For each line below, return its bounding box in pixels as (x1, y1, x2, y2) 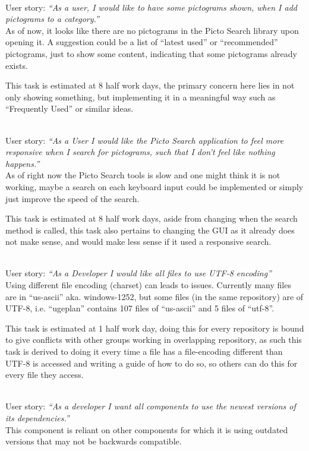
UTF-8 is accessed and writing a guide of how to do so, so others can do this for (5, 357, 298, 369)
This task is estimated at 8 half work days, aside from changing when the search (5, 212, 298, 225)
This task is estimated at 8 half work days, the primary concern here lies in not (5, 79, 295, 92)
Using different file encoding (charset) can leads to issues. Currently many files (5, 279, 291, 291)
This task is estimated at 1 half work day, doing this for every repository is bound (5, 321, 304, 334)
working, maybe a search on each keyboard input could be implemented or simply (5, 180, 304, 193)
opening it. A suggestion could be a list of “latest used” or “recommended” (5, 36, 278, 48)
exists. (5, 59, 28, 71)
